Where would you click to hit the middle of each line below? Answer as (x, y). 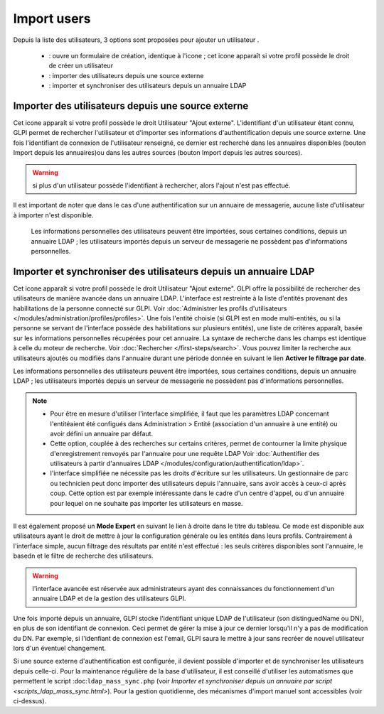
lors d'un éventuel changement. (60, 648)
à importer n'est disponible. (53, 215)
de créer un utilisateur (81, 66)
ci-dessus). (30, 701)
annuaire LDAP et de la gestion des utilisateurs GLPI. (109, 599)
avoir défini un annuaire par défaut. (101, 433)
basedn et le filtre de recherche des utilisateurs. (83, 556)
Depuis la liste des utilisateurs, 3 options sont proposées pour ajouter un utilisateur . (136, 40)
